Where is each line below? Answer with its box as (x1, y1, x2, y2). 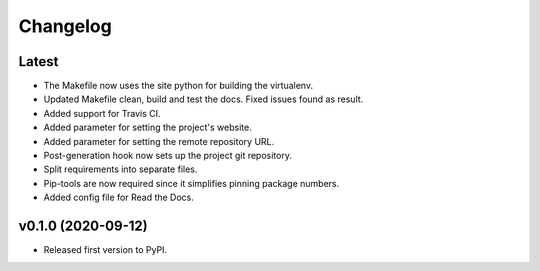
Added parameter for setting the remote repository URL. (43, 135, 275, 147)
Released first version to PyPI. (43, 244, 168, 256)
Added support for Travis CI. (43, 107, 161, 119)
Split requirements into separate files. (43, 163, 198, 175)
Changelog (18, 15, 112, 37)
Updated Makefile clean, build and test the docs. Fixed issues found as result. (43, 93, 364, 105)
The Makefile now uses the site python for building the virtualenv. (43, 80, 314, 92)
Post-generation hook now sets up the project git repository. (43, 150, 292, 162)
